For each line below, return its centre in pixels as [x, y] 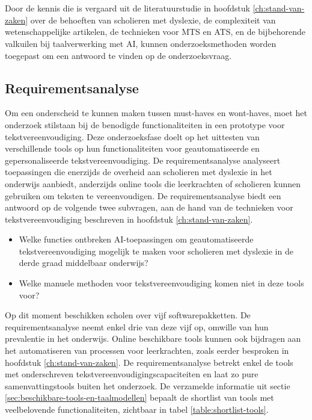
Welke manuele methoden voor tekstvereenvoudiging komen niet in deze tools [161, 283]
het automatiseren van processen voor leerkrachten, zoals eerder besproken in [147, 351]
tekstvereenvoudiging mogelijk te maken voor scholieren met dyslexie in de [156, 251]
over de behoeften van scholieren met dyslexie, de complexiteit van [153, 20]
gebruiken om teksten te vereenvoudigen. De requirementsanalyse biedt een [143, 195]
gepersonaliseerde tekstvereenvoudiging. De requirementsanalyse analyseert [143, 160]
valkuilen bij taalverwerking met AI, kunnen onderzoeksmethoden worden [141, 43]
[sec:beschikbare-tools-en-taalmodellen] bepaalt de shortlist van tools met [139, 397]
